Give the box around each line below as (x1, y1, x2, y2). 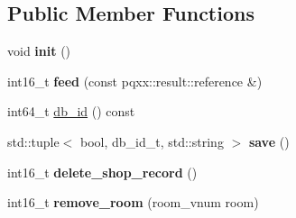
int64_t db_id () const (7, 102, 135, 121)
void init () (7, 41, 71, 60)
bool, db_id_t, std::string (79, 132, 224, 150)
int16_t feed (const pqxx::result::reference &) (7, 71, 263, 90)
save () (248, 132, 290, 150)
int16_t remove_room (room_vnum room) (7, 193, 259, 212)
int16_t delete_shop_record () (7, 162, 198, 181)
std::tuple (7, 132, 60, 150)
